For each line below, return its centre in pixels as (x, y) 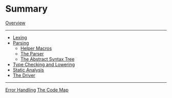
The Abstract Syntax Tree (47, 59)
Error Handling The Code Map (37, 90)
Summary (26, 9)
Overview (15, 23)
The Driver (24, 75)
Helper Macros (36, 48)
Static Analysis (28, 70)
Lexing (20, 37)
